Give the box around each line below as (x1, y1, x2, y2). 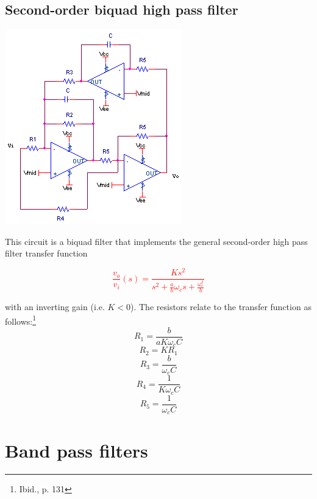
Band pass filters (5, 437, 148, 462)
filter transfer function (5, 247, 88, 260)
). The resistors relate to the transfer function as (130, 300, 312, 313)
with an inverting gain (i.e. (5, 300, 105, 313)
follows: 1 (5, 313, 37, 327)
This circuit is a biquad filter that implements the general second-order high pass (5, 235, 308, 247)
